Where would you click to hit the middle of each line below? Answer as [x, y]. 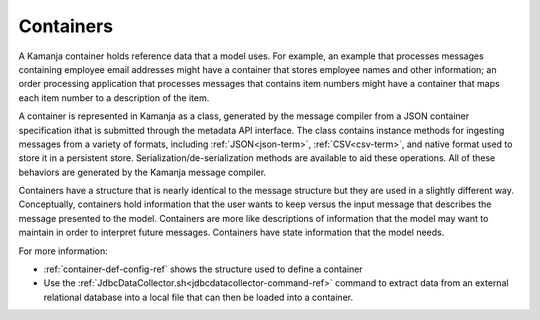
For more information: [63, 251]
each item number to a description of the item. [114, 97]
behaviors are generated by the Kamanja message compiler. [142, 172]
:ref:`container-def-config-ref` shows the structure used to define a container [203, 269]
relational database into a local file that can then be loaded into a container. [198, 297]
